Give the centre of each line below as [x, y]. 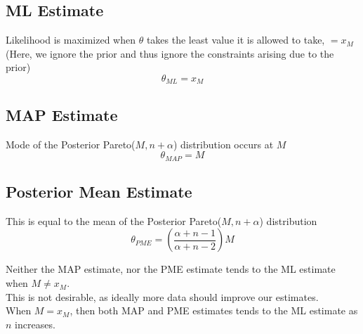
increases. [35, 324]
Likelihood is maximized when [71, 40]
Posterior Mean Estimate [99, 192]
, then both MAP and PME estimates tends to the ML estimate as [214, 310]
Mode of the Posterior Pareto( [71, 144]
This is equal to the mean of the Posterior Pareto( [114, 220]
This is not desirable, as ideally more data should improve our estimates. [162, 296]
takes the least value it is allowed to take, [236, 40]
